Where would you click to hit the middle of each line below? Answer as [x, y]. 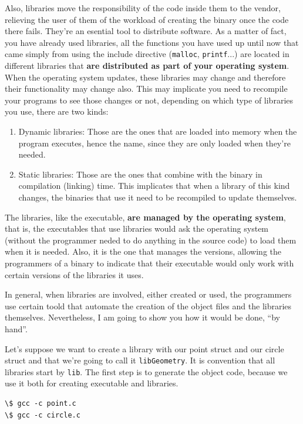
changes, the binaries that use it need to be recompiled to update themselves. [158, 197]
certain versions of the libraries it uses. [74, 274]
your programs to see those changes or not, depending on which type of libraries [149, 100]
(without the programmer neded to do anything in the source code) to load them [151, 240]
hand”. [16, 328]
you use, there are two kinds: [57, 111]
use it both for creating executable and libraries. [92, 383]
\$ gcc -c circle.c [43, 415]
